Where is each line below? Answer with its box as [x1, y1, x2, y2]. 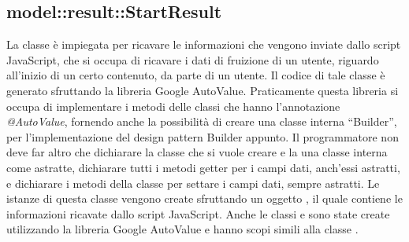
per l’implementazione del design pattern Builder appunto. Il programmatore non [6, 128, 399, 145]
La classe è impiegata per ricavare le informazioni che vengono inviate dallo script [6, 36, 401, 53]
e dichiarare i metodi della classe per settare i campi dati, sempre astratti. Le [6, 174, 380, 191]
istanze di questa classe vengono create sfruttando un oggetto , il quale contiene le [6, 190, 403, 207]
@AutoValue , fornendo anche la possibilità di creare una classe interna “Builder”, [6, 113, 397, 130]
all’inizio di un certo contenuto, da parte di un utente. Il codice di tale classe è [6, 67, 385, 83]
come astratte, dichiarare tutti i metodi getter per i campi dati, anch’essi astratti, [6, 159, 400, 175]
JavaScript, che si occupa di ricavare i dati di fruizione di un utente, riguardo [6, 51, 379, 68]
